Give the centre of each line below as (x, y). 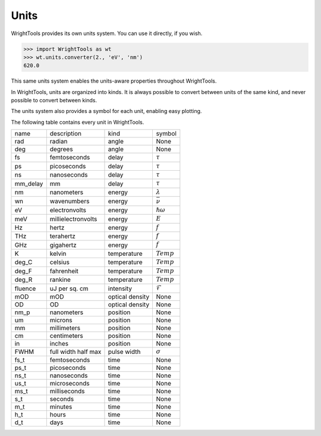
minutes (61, 407)
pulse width (124, 352)
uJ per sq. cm (69, 288)
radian (59, 142)
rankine (60, 280)
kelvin (58, 254)
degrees (62, 149)
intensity (120, 288)
